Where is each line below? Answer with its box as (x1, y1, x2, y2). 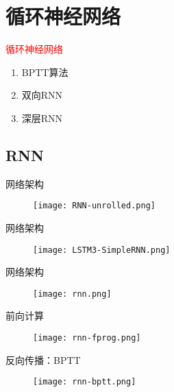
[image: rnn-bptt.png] (33, 377, 136, 387)
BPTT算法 (21, 64, 69, 79)
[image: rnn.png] (33, 289, 112, 299)
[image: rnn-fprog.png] (33, 333, 141, 343)
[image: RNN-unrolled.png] (33, 201, 156, 211)
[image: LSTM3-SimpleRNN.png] (33, 245, 171, 255)
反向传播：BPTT (5, 352, 81, 367)
